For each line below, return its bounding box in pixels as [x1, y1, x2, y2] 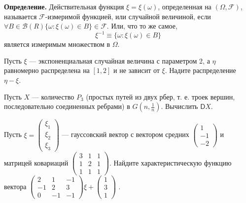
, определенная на [158, 1, 211, 11]
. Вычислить [161, 101, 198, 111]
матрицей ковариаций [4, 157, 69, 168]
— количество [32, 91, 74, 101]
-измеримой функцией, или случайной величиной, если [45, 11, 211, 21]
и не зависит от [113, 65, 160, 75]
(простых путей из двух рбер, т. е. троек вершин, [86, 91, 235, 101]
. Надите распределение [165, 65, 236, 75]
